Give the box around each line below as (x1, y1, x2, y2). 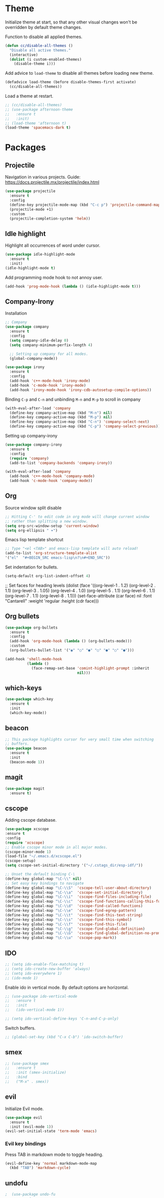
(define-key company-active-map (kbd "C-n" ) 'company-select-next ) (9, 419, 150, 424)
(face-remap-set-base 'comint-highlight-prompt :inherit (31, 666, 150, 671)
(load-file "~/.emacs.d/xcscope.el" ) (5, 854, 82, 859)
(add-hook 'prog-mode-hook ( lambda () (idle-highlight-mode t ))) (5, 284, 141, 289)
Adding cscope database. (5, 817, 57, 823)
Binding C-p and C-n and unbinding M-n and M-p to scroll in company (5, 396, 141, 402)
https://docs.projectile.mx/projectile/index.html (5, 179, 100, 185)
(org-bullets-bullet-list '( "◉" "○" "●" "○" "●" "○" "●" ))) (9, 648, 134, 653)
